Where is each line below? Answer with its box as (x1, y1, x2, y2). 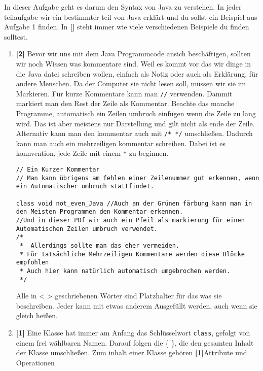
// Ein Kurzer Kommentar (16, 166, 100, 174)
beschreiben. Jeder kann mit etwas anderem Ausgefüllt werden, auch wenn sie (16, 300, 257, 311)
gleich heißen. (16, 310, 58, 321)
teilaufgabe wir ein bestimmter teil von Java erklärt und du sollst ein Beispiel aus (4, 11, 257, 22)
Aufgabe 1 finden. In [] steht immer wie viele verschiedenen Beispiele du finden (4, 21, 249, 32)
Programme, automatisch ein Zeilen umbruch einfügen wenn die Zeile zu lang (16, 108, 256, 118)
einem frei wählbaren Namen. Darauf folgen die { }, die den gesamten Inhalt (16, 337, 254, 348)
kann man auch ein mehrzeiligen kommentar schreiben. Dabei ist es (16, 138, 226, 148)
